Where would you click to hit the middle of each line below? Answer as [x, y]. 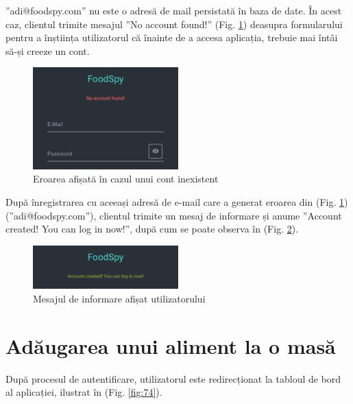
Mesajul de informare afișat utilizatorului [119, 298]
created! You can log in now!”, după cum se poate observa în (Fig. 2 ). [152, 229]
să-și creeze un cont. [48, 50]
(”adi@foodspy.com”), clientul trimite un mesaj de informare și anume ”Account [174, 215]
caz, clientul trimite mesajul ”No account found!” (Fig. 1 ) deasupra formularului [174, 24]
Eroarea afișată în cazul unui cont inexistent [126, 179]
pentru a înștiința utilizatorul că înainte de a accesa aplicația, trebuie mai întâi [172, 37]
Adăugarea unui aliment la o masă [171, 345]
